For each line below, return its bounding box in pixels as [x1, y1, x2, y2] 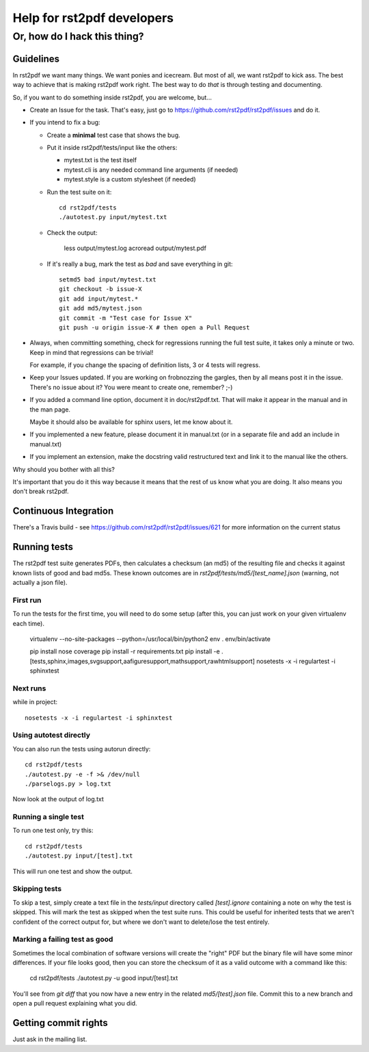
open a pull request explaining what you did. [12, 999, 137, 1007]
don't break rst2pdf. [12, 487, 69, 496]
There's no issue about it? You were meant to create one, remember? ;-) [29, 383, 233, 391]
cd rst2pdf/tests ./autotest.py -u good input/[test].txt [29, 974, 178, 982]
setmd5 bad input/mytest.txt [59, 275, 156, 284]
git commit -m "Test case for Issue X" [59, 314, 193, 322]
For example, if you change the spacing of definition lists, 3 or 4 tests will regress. [29, 361, 261, 369]
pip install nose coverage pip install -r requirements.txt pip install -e [29, 647, 220, 655]
